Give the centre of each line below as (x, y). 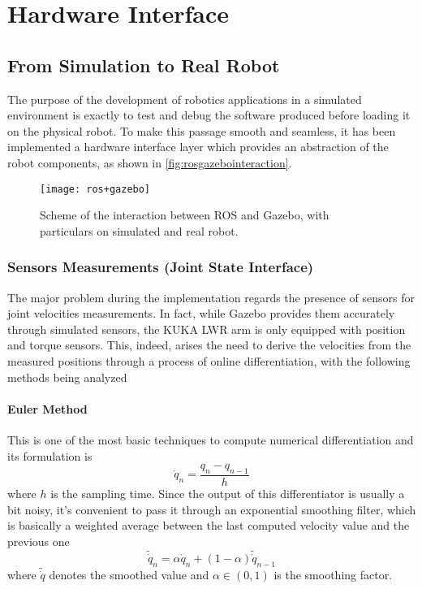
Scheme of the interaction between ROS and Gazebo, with (185, 215)
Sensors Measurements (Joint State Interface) (161, 267)
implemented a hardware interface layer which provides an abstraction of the (198, 147)
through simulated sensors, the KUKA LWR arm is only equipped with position (207, 329)
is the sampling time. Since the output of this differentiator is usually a (228, 493)
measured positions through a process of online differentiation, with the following (209, 360)
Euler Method (47, 408)
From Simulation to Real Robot (144, 65)
